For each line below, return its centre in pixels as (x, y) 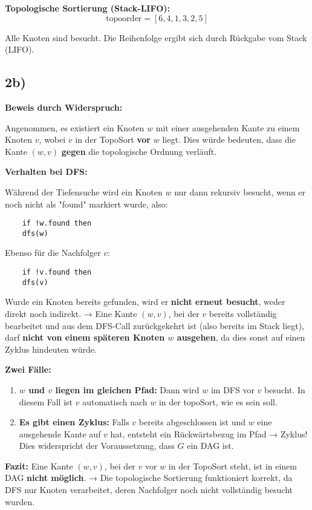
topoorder (124, 18)
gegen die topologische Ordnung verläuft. (139, 151)
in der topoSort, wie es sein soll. (218, 401)
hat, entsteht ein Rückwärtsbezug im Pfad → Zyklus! (209, 433)
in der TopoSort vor (113, 139)
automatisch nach (115, 401)
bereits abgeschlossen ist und (192, 422)
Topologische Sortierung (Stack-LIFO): (87, 8)
